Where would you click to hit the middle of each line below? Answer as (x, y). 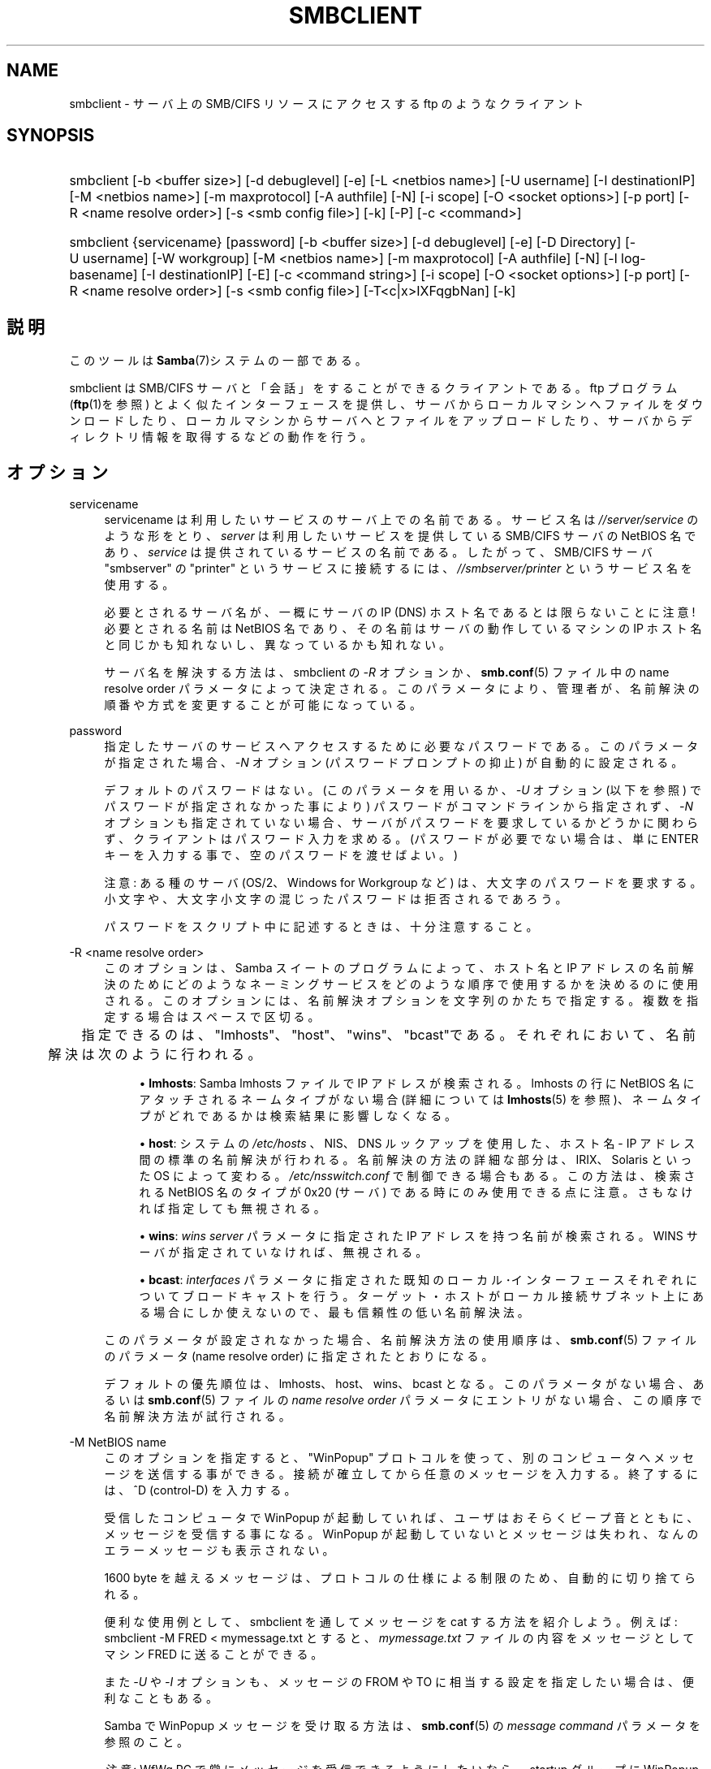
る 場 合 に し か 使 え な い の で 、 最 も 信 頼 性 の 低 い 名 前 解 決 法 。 (334, 1313)
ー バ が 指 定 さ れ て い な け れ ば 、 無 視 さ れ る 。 (283, 1252)
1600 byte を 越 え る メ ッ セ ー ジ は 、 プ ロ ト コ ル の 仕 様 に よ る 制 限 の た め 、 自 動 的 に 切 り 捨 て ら (400, 1578)
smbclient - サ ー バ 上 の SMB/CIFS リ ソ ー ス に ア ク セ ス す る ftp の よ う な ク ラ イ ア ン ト (326, 103)
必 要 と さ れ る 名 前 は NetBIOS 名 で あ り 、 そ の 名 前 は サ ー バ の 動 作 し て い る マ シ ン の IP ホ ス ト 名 (403, 629)
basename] (103, 275)
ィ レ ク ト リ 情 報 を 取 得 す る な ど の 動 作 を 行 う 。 (221, 437)
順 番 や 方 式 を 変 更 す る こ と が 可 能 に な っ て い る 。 (263, 705)
